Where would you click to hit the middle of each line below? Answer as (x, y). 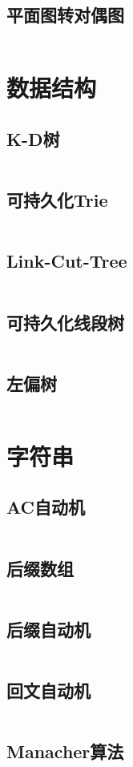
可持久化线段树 (65, 322)
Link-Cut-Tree (67, 261)
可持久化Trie (57, 200)
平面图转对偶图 (65, 15)
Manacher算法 (65, 751)
